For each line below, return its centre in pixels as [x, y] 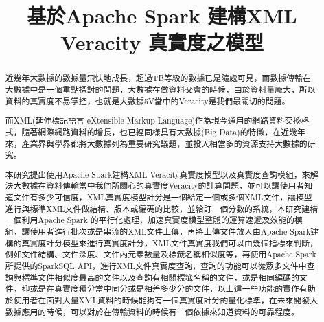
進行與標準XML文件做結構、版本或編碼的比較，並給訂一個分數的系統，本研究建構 [162, 208]
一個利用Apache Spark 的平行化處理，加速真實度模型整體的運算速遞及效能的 [150, 220]
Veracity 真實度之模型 [162, 42]
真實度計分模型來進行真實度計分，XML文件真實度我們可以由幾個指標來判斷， [170, 243]
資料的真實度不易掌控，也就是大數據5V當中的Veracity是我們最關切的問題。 [148, 101]
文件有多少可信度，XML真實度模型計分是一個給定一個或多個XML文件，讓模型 [163, 197]
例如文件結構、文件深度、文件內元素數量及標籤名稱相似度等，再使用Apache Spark [161, 254]
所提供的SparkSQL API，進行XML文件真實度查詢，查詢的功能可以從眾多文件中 [156, 265]
